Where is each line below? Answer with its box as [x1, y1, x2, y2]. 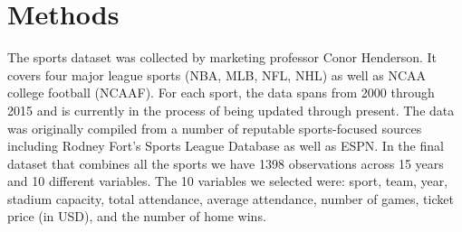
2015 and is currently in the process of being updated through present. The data [7, 100, 455, 119]
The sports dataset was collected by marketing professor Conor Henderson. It [7, 48, 438, 67]
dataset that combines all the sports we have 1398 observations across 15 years [7, 153, 444, 172]
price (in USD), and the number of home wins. [7, 207, 266, 226]
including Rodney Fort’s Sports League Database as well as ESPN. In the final [7, 136, 444, 155]
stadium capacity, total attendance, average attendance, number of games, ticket [7, 189, 454, 208]
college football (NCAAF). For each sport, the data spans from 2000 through [7, 83, 435, 102]
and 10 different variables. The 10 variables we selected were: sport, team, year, [7, 172, 448, 190]
